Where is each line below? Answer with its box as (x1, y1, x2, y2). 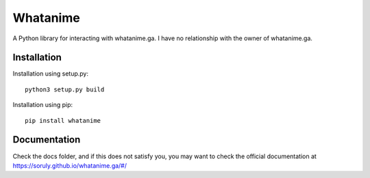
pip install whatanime (25, 117, 101, 124)
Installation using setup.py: (12, 70, 89, 78)
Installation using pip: (12, 101, 73, 109)
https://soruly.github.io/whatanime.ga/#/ (12, 161, 127, 170)
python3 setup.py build (25, 85, 105, 93)
